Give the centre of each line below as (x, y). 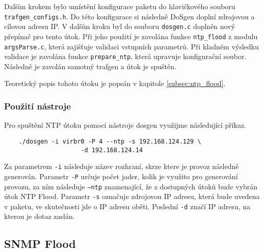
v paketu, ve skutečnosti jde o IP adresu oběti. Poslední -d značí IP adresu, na (127, 206)
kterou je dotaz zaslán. (39, 216)
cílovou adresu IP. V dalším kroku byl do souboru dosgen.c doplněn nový (120, 26)
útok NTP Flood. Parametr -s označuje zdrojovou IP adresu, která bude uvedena (132, 196)
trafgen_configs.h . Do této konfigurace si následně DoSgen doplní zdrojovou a (129, 16)
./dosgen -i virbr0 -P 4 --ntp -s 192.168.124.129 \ (110, 141)
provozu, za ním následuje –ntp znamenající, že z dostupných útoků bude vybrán (131, 186)
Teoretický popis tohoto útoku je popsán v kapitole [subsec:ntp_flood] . (115, 83)
